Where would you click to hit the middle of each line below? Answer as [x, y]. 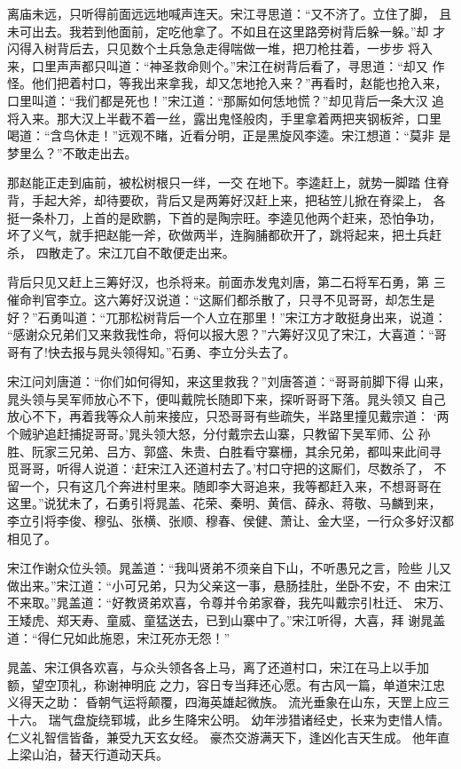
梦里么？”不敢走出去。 [72, 152]
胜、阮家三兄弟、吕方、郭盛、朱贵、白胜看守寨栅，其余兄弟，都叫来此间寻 [224, 451]
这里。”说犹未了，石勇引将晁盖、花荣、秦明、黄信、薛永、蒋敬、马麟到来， [224, 503]
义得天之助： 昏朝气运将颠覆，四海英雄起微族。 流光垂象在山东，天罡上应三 [229, 702]
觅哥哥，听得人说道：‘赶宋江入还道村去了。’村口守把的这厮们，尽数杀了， [219, 468]
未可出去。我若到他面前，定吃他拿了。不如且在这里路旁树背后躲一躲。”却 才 [227, 31]
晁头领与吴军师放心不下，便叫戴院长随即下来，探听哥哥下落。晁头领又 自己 [227, 398]
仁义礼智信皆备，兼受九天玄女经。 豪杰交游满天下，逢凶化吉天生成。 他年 [223, 737]
